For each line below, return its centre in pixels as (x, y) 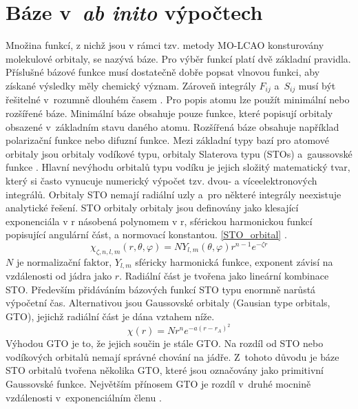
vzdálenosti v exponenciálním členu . (84, 397)
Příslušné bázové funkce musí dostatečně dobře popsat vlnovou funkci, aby (163, 72)
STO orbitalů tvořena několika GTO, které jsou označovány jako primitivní (165, 370)
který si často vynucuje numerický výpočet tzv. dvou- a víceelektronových (161, 180)
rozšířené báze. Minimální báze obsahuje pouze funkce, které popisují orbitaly (169, 113)
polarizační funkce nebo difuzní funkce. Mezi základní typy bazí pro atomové (167, 140)
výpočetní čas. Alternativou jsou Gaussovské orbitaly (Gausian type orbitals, (168, 303)
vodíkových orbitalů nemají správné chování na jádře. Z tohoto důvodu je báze (172, 356)
